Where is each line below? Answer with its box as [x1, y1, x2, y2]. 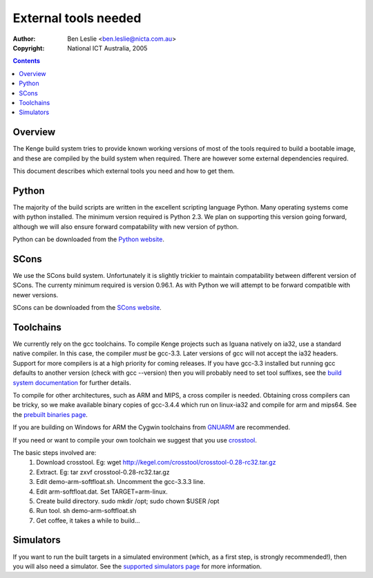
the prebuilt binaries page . [12, 410, 88, 418]
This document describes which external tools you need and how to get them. [12, 167, 235, 175]
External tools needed [12, 10, 142, 26]
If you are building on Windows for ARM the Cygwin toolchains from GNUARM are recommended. [12, 423, 290, 431]
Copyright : [12, 44, 45, 52]
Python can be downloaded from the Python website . [12, 235, 165, 243]
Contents [12, 57, 41, 65]
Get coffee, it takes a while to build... [36, 516, 140, 525]
